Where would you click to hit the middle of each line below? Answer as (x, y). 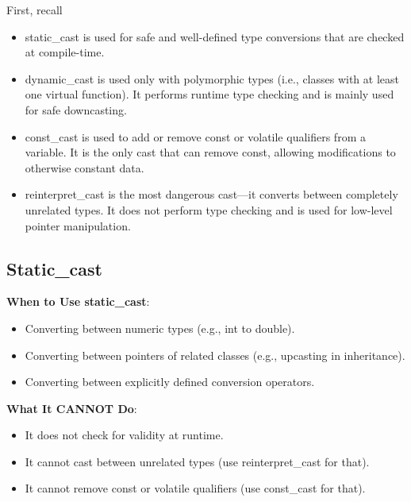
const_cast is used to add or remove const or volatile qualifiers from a (195, 136)
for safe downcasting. (76, 109)
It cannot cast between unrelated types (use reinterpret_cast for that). (197, 461)
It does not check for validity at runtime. (124, 435)
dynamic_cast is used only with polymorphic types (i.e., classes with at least (212, 78)
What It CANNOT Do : (72, 408)
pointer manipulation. (78, 225)
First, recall (35, 10)
